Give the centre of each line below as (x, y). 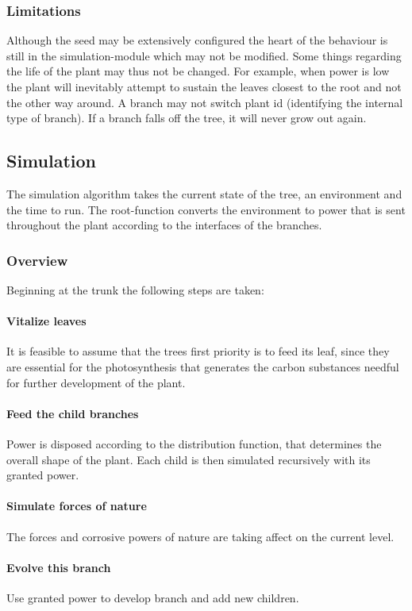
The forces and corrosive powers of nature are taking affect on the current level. (200, 536)
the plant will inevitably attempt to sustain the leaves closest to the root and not (204, 86)
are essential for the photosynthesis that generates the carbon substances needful (203, 366)
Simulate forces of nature (77, 506)
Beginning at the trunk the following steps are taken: (135, 289)
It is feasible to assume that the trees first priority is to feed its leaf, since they (198, 351)
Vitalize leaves (46, 321)
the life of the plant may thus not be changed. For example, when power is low (198, 71)
